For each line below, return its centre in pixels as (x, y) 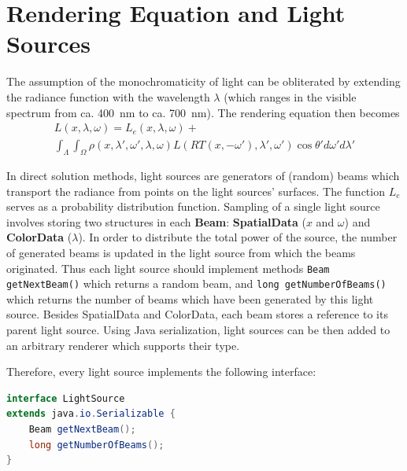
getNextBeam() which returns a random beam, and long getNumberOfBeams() (196, 283)
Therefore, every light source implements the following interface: (161, 372)
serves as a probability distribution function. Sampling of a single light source (193, 206)
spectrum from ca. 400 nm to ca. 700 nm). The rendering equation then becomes (203, 112)
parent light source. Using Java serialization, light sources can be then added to (198, 330)
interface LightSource (66, 398)
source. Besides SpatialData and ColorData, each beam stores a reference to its (197, 314)
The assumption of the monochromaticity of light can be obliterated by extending (203, 81)
